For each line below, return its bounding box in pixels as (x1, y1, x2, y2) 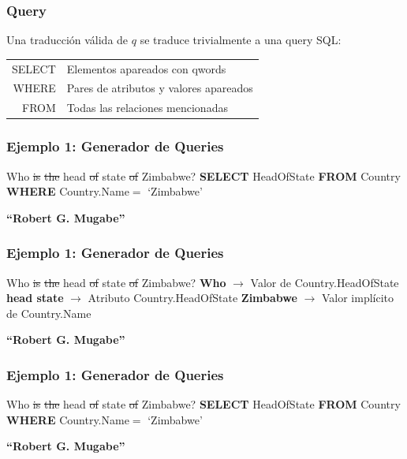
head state (6, 289, 64, 306)
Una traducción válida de (6, 32, 129, 48)
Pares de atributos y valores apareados (66, 80, 253, 96)
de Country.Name (6, 304, 91, 321)
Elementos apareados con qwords (66, 60, 226, 76)
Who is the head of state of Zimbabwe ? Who (6, 274, 226, 290)
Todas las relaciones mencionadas (66, 99, 228, 116)
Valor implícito (321, 289, 394, 306)
